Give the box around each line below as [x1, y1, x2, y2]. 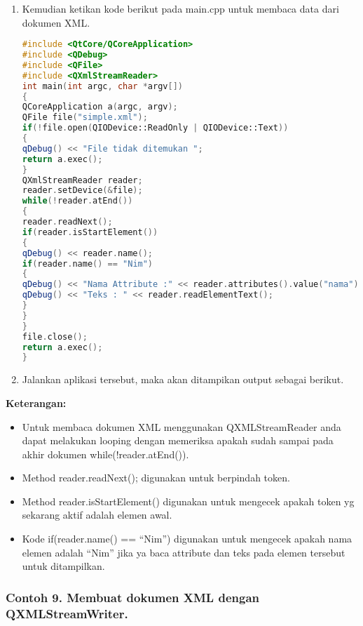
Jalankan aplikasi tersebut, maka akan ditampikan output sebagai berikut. [22, 372, 344, 387]
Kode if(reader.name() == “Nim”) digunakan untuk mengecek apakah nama [22, 531, 352, 546]
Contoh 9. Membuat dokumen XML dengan [6, 588, 259, 606]
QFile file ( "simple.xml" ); [22, 112, 148, 123]
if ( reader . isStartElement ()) [22, 227, 158, 237]
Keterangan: [6, 395, 67, 410]
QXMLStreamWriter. [6, 604, 128, 622]
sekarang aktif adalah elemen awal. [22, 507, 172, 522]
